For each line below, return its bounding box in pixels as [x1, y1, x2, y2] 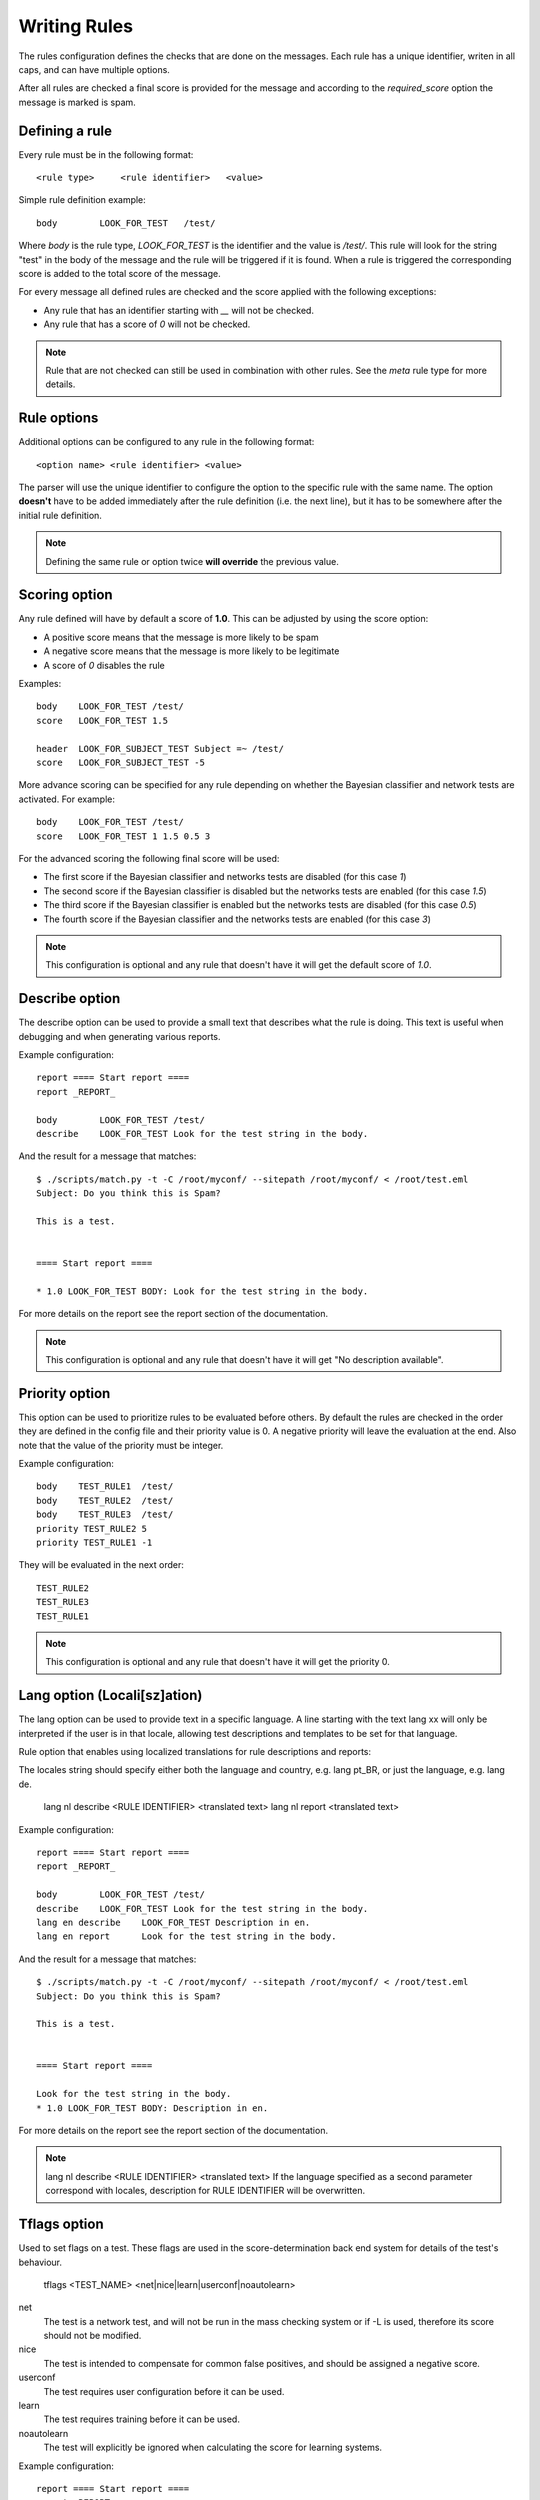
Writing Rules [18, 15, 134, 37]
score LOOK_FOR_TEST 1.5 [36, 715, 169, 726]
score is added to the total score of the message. [18, 267, 221, 279]
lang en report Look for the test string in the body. [36, 1931, 337, 1942]
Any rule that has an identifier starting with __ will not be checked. [43, 304, 315, 316]
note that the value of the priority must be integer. [18, 1439, 224, 1451]
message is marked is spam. [18, 96, 137, 108]
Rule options [18, 410, 99, 427]
